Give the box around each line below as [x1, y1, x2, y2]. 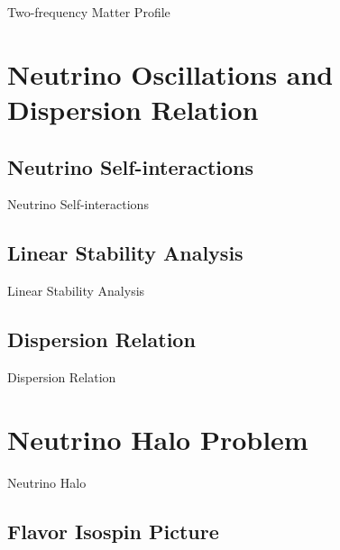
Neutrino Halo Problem [7, 420, 308, 457]
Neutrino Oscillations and [7, 55, 334, 92]
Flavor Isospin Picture [7, 517, 219, 545]
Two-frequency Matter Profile [7, 3, 170, 21]
